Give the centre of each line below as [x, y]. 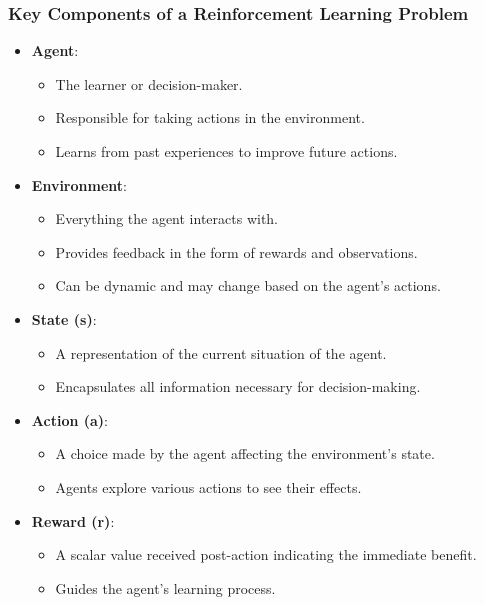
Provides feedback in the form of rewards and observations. [236, 251]
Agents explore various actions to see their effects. [208, 486]
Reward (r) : [73, 520]
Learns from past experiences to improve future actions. [226, 151]
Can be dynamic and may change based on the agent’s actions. [248, 285]
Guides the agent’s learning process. [165, 587]
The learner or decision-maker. [149, 83]
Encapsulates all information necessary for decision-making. [238, 386]
